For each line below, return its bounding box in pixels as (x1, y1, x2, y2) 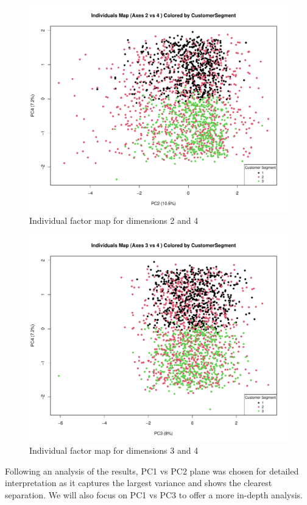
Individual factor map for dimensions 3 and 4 (29, 444, 199, 456)
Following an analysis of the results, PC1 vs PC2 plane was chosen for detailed (5, 464, 299, 477)
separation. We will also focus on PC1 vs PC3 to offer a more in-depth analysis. (5, 488, 303, 501)
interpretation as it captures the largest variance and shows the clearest (5, 476, 272, 489)
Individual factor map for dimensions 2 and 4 (29, 213, 199, 226)
